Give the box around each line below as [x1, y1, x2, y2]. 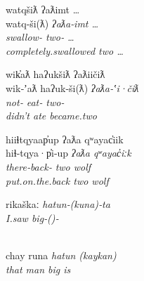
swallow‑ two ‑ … [6, 30, 74, 44]
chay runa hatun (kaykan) [6, 247, 117, 262]
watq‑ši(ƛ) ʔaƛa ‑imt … [6, 15, 99, 30]
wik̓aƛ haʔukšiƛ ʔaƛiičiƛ [6, 67, 105, 81]
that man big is [6, 261, 71, 276]
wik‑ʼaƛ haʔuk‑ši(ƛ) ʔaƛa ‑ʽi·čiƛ [6, 80, 139, 95]
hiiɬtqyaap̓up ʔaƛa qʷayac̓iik [6, 131, 124, 146]
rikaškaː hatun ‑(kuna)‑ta [6, 197, 110, 211]
